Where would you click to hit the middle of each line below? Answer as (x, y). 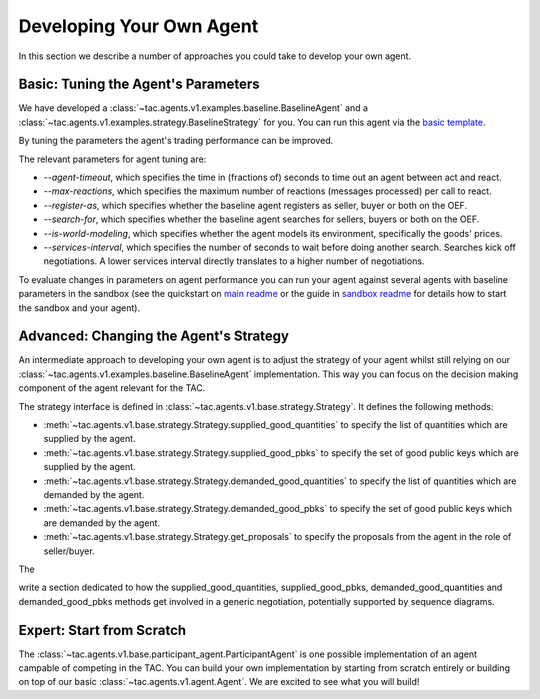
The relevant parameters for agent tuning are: (112, 159)
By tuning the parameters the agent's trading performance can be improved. (176, 141)
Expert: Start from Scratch (102, 630)
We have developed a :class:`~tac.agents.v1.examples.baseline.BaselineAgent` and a (193, 108)
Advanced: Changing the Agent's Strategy (154, 336)
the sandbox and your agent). (79, 307)
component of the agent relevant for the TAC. (112, 388)
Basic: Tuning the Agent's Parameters (139, 84)
